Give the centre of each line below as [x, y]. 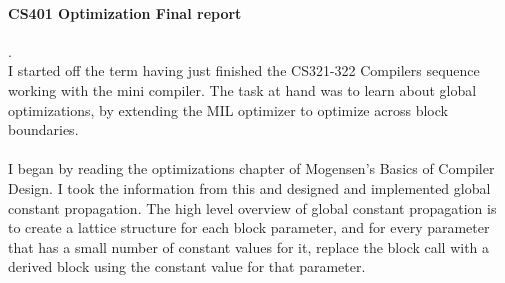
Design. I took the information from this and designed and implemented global [249, 187]
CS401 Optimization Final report [125, 12]
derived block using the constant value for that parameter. [187, 266]
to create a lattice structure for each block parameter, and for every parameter [249, 227]
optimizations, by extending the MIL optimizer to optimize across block [228, 109]
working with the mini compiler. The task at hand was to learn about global [242, 89]
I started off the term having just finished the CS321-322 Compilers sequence [244, 70]
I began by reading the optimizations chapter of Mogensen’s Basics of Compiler [251, 168]
